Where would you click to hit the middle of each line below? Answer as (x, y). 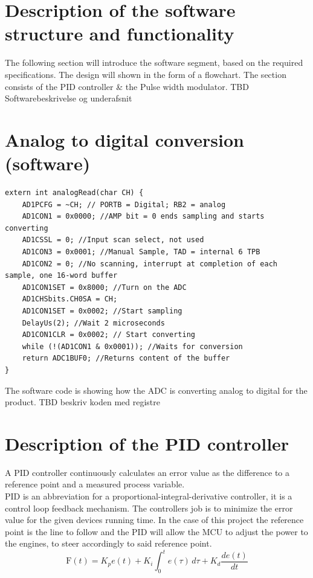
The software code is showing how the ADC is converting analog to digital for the (156, 390)
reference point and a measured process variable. (95, 484)
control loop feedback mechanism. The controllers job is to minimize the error (149, 508)
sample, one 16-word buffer (61, 276)
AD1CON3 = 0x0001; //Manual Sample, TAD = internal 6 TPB (141, 252)
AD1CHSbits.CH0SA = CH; (70, 299)
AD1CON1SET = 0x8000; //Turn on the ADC (104, 287)
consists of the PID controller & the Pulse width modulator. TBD (127, 86)
